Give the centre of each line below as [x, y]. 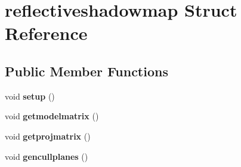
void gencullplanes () [47, 156]
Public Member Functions [86, 71]
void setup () [30, 96]
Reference [46, 33]
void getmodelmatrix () [52, 116]
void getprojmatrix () [48, 136]
